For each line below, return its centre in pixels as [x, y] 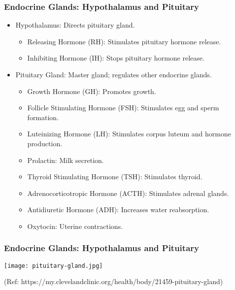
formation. [43, 117]
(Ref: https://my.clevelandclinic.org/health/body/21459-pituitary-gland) [114, 281]
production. [45, 143]
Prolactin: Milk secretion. [66, 160]
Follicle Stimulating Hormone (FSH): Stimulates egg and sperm [123, 108]
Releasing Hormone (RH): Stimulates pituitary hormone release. [124, 41]
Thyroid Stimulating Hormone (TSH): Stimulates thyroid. [115, 177]
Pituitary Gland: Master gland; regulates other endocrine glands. [114, 74]
